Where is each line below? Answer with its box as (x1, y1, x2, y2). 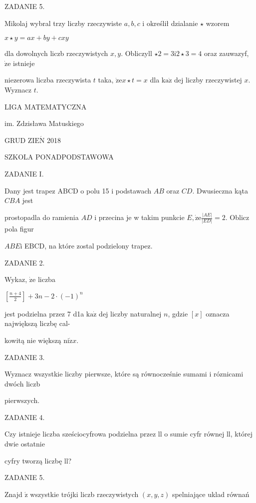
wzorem (206, 17, 230, 28)
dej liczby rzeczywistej (174, 74, 242, 85)
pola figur (4, 223, 34, 234)
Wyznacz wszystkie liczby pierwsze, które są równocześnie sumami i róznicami (4, 368, 244, 379)
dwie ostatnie (4, 438, 45, 449)
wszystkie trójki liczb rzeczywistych (30, 488, 139, 499)
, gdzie (168, 308, 188, 318)
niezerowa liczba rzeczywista (4, 74, 91, 85)
